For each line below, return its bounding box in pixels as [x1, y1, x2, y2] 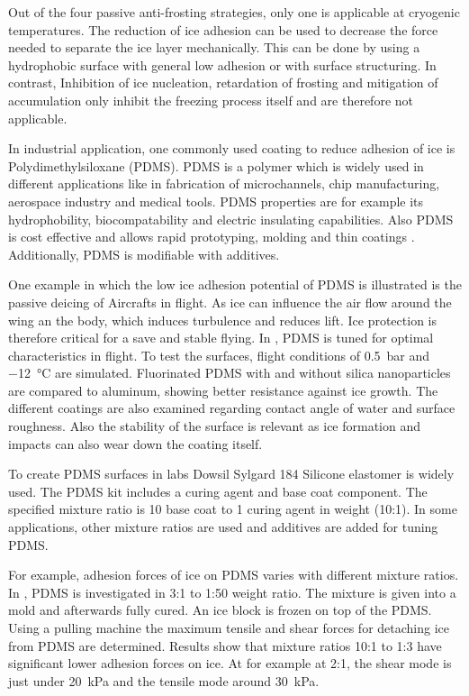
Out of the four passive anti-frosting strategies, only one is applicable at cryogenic [8, 3, 460, 21]
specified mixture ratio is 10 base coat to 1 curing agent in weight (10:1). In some [8, 499, 457, 518]
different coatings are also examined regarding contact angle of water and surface [8, 398, 455, 417]
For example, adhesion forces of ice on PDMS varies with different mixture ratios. [8, 565, 459, 584]
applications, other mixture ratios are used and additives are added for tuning [8, 517, 438, 536]
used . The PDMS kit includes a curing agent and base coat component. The [8, 481, 428, 500]
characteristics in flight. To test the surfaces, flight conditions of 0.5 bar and [8, 345, 430, 364]
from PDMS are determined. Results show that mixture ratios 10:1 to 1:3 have [8, 636, 442, 655]
